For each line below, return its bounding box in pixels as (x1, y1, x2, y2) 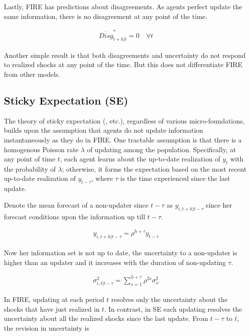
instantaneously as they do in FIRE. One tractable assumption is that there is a (4, 134, 242, 144)
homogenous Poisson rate (4, 144, 79, 154)
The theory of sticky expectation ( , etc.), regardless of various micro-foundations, (4, 115, 245, 125)
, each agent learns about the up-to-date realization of (60, 154, 220, 164)
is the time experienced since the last (120, 173, 230, 183)
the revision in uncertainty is (4, 322, 90, 333)
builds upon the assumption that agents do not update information (4, 125, 203, 135)
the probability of (4, 163, 56, 174)
